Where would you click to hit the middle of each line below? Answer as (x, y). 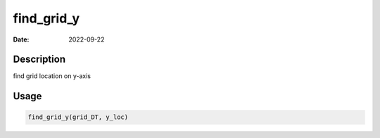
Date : (21, 39)
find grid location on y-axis (52, 76)
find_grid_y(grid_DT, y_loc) (78, 117)
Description (39, 59)
